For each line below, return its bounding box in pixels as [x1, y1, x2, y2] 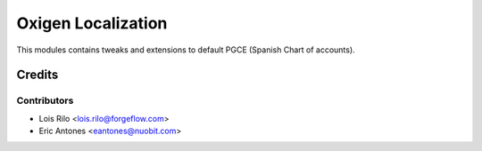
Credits [16, 68, 59, 83]
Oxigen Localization [16, 13, 168, 33]
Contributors [16, 94, 74, 107]
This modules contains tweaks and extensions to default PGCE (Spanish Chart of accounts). [16, 44, 356, 55]
